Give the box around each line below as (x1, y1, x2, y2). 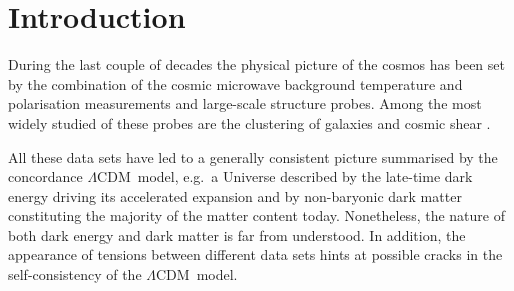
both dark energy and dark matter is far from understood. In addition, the (8, 224, 466, 245)
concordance (8, 166, 83, 187)
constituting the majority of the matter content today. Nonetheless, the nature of (8, 205, 505, 226)
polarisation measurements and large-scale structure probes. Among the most (8, 93, 482, 114)
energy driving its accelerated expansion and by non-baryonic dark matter (8, 185, 462, 206)
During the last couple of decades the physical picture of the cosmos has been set (8, 54, 505, 75)
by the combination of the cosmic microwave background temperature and (8, 73, 463, 94)
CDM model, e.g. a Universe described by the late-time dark (97, 166, 473, 187)
